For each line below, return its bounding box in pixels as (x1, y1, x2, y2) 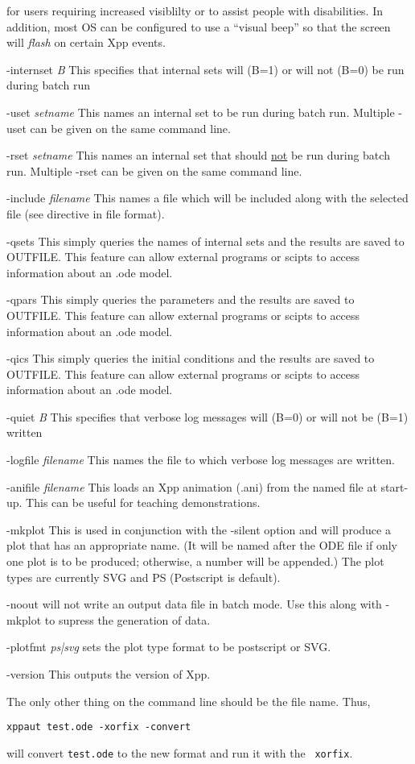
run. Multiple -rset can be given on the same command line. (6, 162, 302, 179)
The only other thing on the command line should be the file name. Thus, (6, 692, 371, 709)
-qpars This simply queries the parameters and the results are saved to (6, 291, 355, 308)
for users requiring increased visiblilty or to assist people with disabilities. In (6, 2, 384, 19)
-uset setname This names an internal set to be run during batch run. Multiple (6, 103, 395, 120)
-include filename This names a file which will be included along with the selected (6, 189, 409, 206)
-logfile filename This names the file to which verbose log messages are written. (6, 451, 395, 468)
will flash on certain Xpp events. (6, 34, 166, 51)
